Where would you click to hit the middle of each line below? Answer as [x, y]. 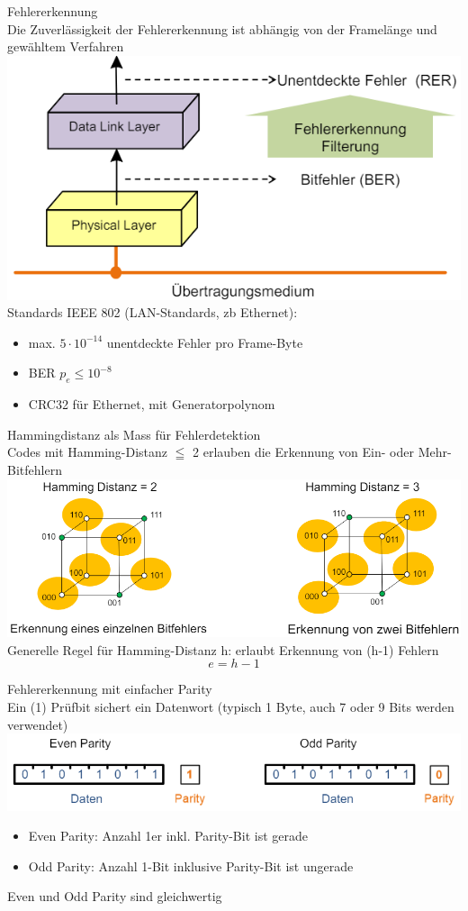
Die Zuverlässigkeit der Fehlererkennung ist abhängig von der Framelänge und [222, 28]
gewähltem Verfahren [66, 46]
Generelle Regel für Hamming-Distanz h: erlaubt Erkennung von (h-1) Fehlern [223, 649]
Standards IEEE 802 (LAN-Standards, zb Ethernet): [153, 312]
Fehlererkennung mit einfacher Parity [110, 689]
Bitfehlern [35, 470]
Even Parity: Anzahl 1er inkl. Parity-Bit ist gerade [168, 836]
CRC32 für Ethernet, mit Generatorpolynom [152, 404]
